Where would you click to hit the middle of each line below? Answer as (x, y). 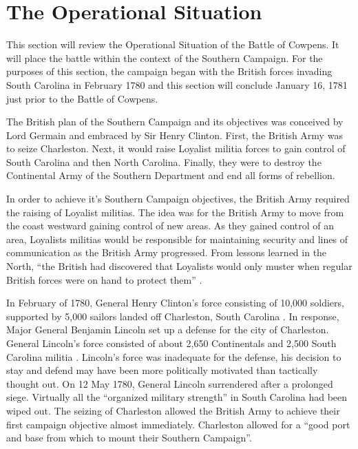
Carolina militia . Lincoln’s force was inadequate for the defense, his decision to (174, 356)
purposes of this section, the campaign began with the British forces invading (169, 71)
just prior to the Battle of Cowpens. (82, 98)
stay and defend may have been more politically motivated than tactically (162, 370)
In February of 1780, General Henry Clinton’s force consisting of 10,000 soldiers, (175, 303)
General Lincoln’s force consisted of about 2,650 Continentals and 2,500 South (171, 343)
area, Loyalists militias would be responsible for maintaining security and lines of (177, 239)
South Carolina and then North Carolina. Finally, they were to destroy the (164, 161)
